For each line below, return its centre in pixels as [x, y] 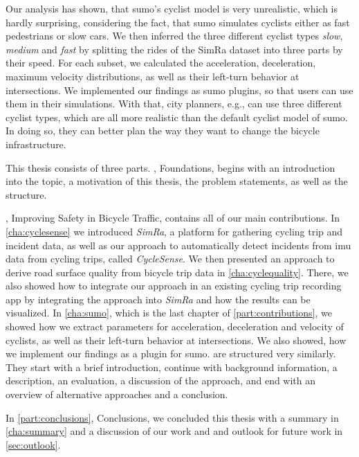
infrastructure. [36, 144]
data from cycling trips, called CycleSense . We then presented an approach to [170, 259]
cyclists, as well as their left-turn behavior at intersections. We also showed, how [176, 340]
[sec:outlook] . [33, 444]
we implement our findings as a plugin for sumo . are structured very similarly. [171, 353]
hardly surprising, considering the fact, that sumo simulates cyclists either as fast [178, 22]
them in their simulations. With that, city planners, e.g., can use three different [174, 104]
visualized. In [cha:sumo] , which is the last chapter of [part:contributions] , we [169, 313]
